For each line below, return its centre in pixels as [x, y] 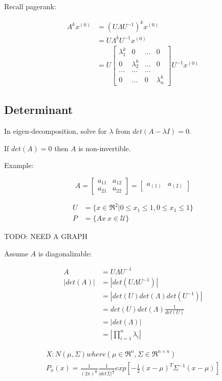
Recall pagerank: [30, 6]
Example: [19, 165]
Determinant [39, 110]
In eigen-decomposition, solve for [55, 130]
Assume [16, 253]
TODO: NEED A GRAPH [46, 236]
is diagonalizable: [65, 253]
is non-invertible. [105, 148]
